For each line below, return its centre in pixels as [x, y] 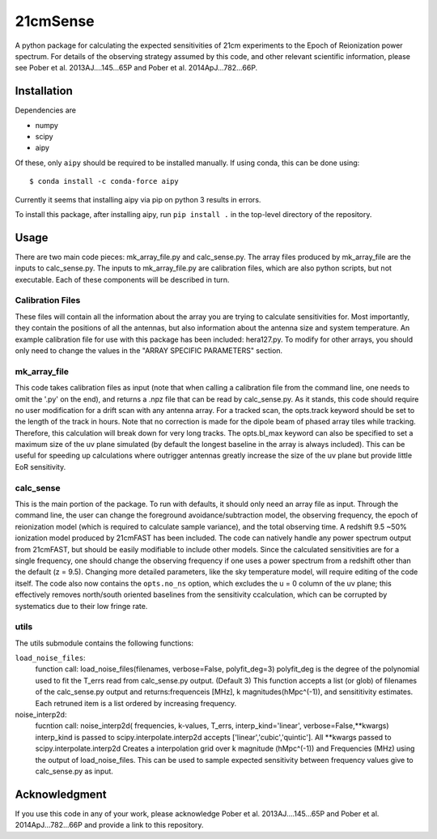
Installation [44, 91]
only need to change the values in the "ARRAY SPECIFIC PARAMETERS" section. [149, 350]
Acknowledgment [61, 794]
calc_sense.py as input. [74, 771]
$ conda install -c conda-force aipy [104, 181]
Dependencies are [46, 110]
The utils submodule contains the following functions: [104, 643]
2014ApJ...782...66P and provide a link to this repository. [109, 825]
